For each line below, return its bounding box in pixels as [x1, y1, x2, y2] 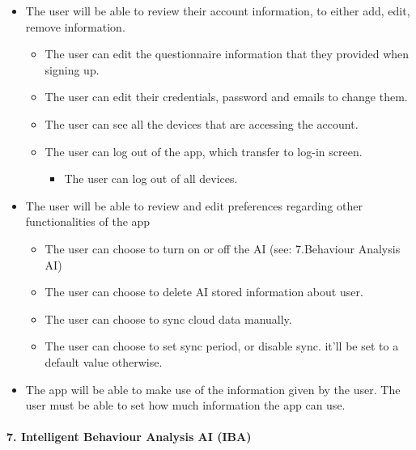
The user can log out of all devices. [64, 170, 238, 187]
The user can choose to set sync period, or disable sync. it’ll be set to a [45, 337, 399, 354]
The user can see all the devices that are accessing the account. [45, 115, 359, 132]
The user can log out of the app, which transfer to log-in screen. [45, 142, 363, 159]
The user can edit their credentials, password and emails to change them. [45, 88, 408, 105]
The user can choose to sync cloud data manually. [45, 310, 292, 327]
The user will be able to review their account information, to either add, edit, [25, 2, 410, 19]
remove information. [25, 18, 125, 35]
